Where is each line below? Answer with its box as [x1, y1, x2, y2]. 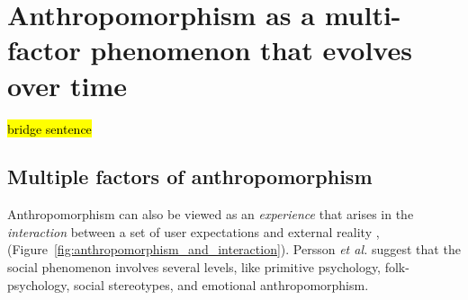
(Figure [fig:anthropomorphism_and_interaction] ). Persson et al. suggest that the [7, 240, 461, 259]
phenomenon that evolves [90, 31, 412, 68]
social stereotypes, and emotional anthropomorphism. [73, 275, 369, 294]
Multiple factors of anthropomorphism [7, 163, 373, 190]
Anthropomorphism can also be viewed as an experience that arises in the [7, 205, 414, 224]
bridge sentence [7, 119, 92, 137]
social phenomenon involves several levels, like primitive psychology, [7, 258, 382, 277]
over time [7, 66, 128, 103]
